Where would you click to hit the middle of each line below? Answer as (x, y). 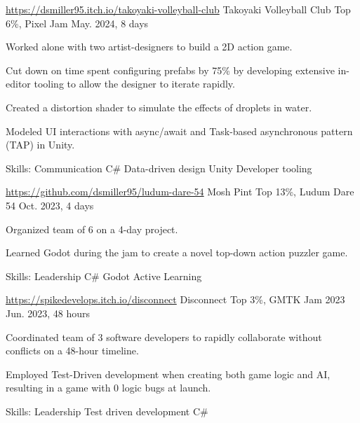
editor (18, 84)
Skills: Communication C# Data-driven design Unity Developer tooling (159, 168)
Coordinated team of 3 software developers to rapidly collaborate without (164, 337)
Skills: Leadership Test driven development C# (107, 411)
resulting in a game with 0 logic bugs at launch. (108, 388)
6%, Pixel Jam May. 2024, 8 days (77, 23)
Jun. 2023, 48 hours (48, 313)
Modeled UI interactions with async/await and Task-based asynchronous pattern (179, 131)
